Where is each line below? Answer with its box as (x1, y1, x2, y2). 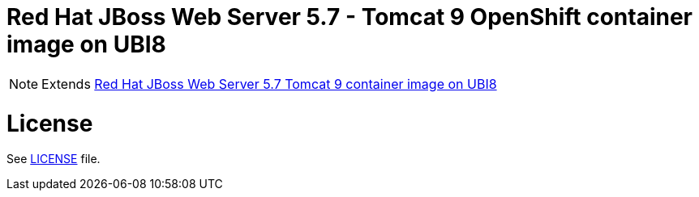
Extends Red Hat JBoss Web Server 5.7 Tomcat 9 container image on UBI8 (41, 75, 497, 92)
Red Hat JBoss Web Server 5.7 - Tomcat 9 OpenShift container (6, 3, 693, 31)
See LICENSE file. (6, 152, 101, 166)
